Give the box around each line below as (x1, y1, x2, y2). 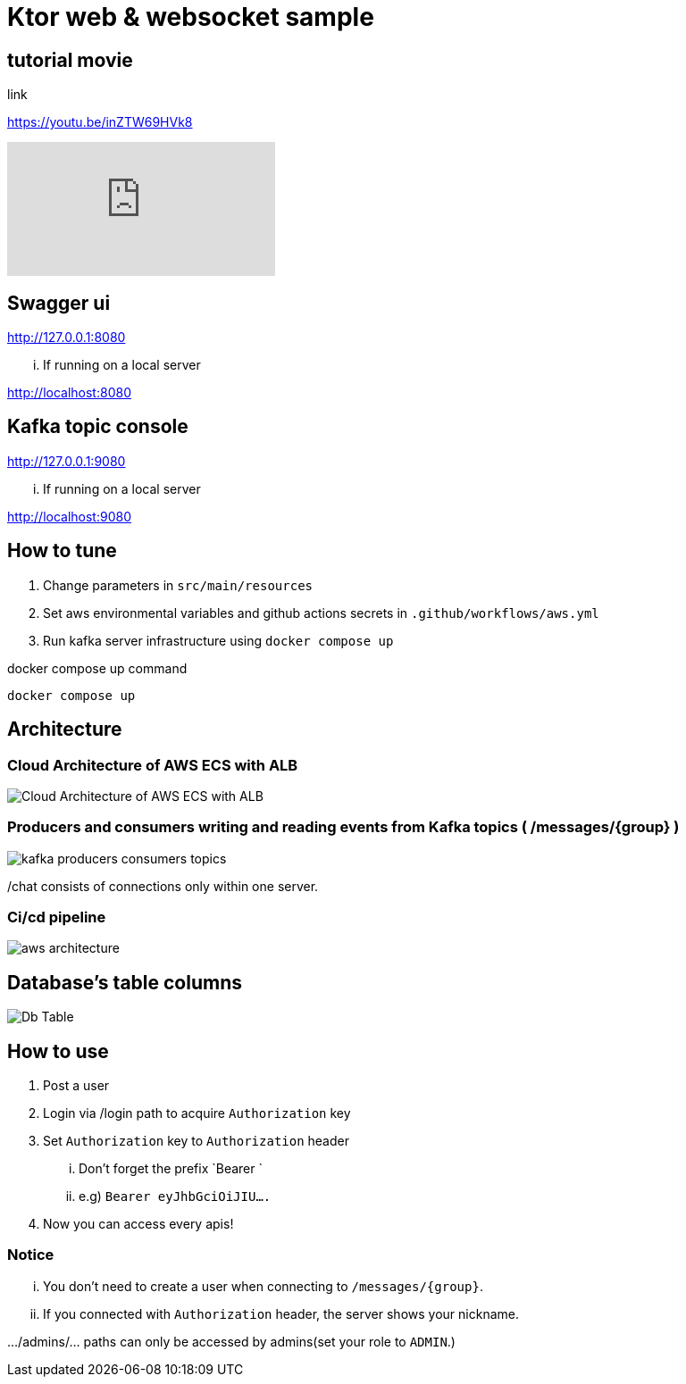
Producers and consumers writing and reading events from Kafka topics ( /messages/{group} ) (7, 818, 680, 837)
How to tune (7, 539, 117, 563)
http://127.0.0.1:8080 (7, 329, 126, 346)
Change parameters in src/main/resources (43, 577, 313, 593)
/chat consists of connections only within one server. (7, 878, 319, 894)
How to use (7, 1039, 109, 1063)
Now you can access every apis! (43, 1216, 234, 1232)
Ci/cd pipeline (7, 908, 106, 927)
